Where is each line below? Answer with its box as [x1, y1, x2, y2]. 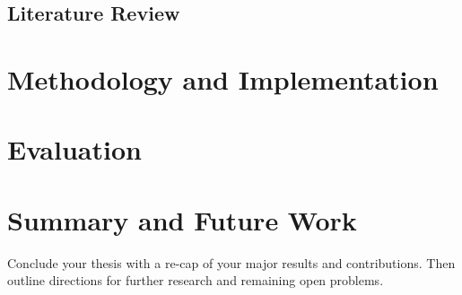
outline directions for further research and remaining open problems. [7, 271, 384, 290]
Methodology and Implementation [7, 60, 439, 97]
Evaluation [7, 131, 142, 168]
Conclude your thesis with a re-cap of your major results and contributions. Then [7, 253, 456, 272]
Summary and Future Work [7, 201, 357, 238]
